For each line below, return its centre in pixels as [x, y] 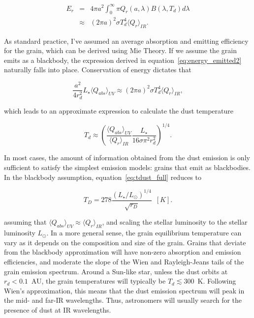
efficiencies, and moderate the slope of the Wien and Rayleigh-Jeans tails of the [124, 261]
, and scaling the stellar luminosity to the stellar [175, 222]
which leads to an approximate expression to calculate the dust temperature [119, 111]
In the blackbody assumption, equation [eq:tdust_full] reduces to [103, 177]
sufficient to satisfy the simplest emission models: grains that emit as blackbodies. [127, 167]
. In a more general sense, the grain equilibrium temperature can [144, 233]
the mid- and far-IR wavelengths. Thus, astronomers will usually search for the [123, 300]
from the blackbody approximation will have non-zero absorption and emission [123, 252]
